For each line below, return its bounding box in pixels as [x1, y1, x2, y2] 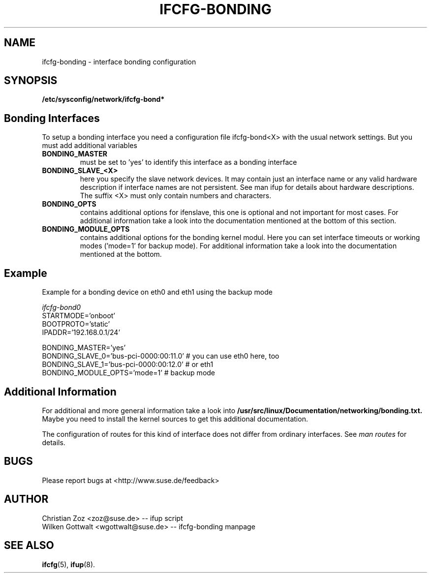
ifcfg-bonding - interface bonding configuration [42, 57, 196, 66]
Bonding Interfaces [4, 112, 100, 124]
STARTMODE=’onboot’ [42, 311, 116, 320]
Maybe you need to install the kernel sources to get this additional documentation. [42, 414, 308, 423]
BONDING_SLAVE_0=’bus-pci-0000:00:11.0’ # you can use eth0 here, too [42, 352, 279, 361]
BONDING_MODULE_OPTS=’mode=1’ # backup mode [42, 368, 215, 377]
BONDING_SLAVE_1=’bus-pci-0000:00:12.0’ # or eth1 [42, 360, 214, 369]
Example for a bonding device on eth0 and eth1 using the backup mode [42, 288, 273, 297]
